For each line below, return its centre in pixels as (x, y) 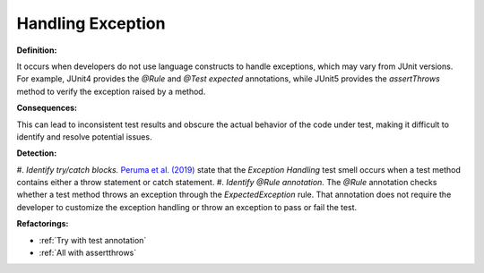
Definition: (37, 50)
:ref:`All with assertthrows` (88, 253)
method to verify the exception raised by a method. (111, 91)
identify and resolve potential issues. (84, 136)
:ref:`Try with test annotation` (93, 240)
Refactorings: (43, 224)
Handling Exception (91, 23)
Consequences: (47, 108)
